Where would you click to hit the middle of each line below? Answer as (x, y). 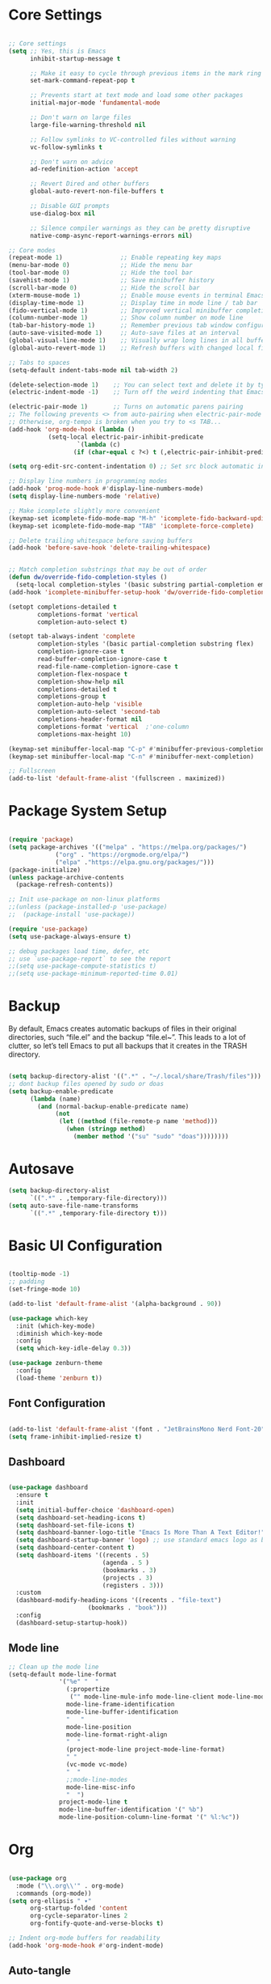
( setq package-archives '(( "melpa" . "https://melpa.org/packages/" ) (128, 847)
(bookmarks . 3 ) (129, 1570)
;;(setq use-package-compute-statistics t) (83, 966)
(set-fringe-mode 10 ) (45, 1289)
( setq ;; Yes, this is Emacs (57, 51)
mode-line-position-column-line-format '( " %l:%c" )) (150, 1817)
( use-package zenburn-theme (56, 1363)
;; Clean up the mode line (54, 1667)
